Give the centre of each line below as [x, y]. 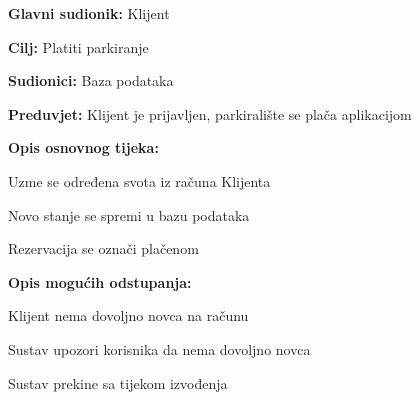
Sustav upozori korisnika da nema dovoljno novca [159, 348]
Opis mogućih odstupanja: [100, 281]
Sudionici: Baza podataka [91, 80]
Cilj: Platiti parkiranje [78, 46]
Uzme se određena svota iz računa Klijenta [139, 180]
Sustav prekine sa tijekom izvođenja [118, 382]
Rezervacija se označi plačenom [103, 248]
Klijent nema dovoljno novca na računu [128, 315]
